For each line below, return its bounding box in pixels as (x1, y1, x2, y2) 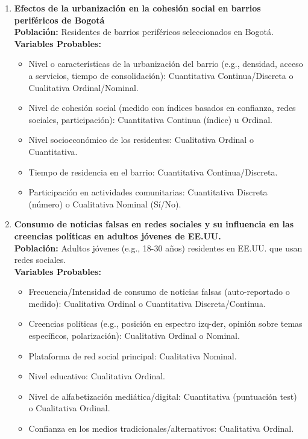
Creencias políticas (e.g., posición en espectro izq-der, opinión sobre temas (28, 317, 303, 330)
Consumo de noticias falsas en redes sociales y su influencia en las (14, 218, 294, 230)
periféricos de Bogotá (14, 13, 105, 26)
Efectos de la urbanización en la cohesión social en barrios (14, 2, 261, 14)
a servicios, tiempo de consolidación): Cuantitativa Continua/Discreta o (28, 69, 294, 81)
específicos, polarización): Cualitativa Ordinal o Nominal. (28, 329, 240, 342)
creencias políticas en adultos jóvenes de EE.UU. (14, 229, 221, 242)
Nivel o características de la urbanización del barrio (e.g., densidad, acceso (28, 57, 303, 70)
